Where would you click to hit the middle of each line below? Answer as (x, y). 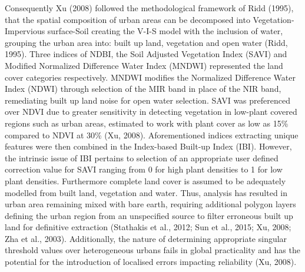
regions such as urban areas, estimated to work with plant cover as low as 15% (147, 123)
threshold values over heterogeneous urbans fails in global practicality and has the (152, 250)
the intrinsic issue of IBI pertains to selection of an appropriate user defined (142, 157)
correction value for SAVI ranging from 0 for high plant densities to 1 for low (144, 169)
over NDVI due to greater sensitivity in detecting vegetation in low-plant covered (151, 112)
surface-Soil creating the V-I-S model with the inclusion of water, (165, 31)
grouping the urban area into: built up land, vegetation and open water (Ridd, (146, 42)
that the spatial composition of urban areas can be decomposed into (127, 19)
